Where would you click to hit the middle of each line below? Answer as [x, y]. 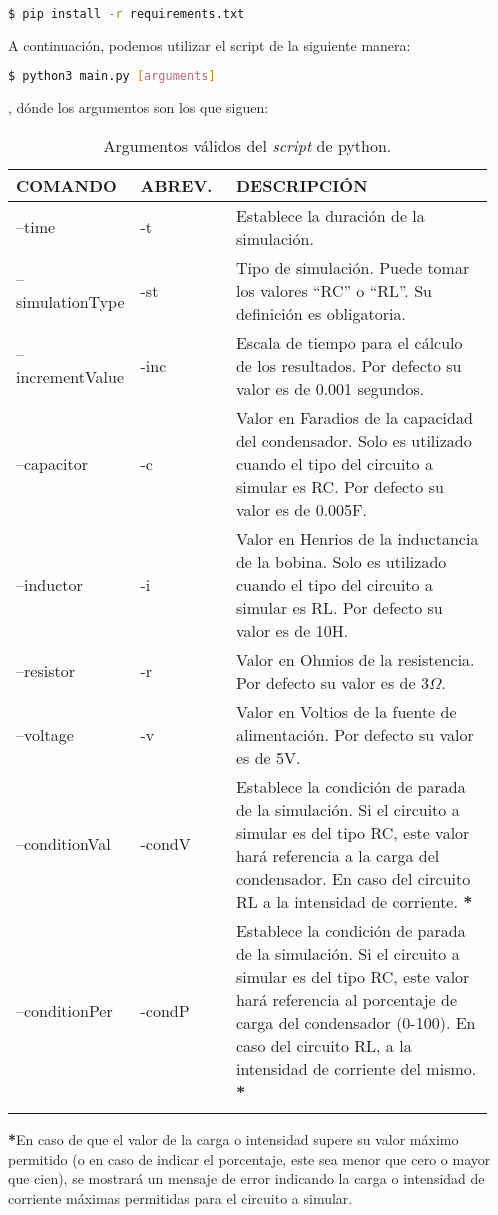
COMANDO [66, 185]
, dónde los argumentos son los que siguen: [138, 107]
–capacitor [52, 463]
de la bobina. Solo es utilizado [341, 561]
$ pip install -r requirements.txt [126, 14]
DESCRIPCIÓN [301, 185]
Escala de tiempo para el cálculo [349, 342]
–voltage [45, 734]
